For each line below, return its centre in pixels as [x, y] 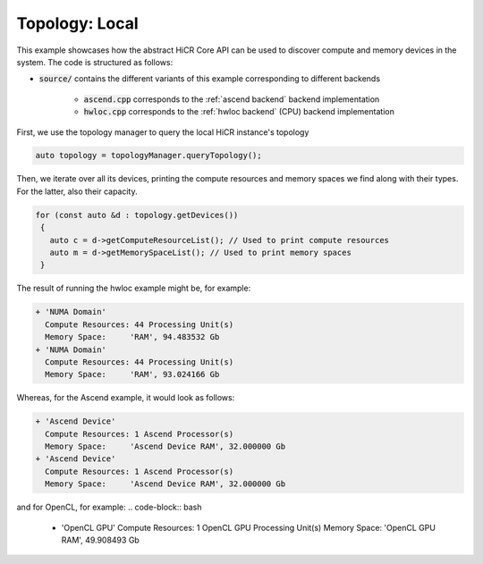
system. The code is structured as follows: [95, 62]
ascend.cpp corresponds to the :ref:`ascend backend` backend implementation [232, 99]
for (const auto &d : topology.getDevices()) [137, 215]
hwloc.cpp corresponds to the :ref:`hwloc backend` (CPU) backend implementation [239, 112]
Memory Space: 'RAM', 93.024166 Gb [132, 375]
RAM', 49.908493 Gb [101, 540]
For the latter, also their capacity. [77, 191]
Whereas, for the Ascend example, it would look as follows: [126, 398]
